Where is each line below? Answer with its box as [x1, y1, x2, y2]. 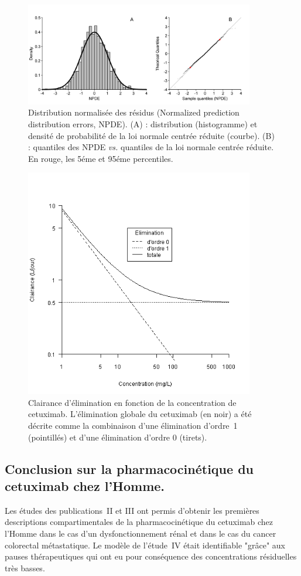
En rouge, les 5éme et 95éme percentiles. [28, 152, 173, 164]
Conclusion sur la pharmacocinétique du [5, 459, 254, 477]
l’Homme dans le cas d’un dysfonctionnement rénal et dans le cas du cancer [5, 527, 276, 540]
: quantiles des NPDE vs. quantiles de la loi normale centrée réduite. [28, 141, 274, 153]
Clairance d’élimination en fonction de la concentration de [28, 396, 237, 408]
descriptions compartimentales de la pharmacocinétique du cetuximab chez [5, 516, 273, 528]
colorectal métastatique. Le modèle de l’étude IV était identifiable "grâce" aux [5, 538, 286, 551]
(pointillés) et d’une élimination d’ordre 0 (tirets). [28, 431, 207, 443]
